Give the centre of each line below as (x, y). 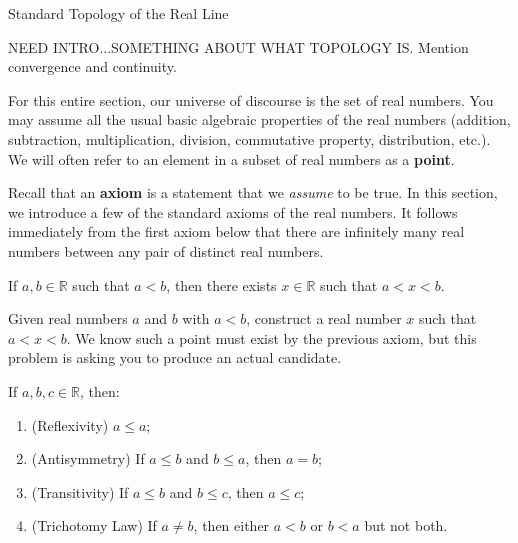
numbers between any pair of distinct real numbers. (166, 250)
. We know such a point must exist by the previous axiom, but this (271, 337)
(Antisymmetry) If (88, 458)
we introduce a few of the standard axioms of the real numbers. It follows (233, 211)
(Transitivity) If (80, 491)
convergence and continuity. (92, 66)
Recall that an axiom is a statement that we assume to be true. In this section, (253, 192)
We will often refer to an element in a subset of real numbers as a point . (231, 158)
